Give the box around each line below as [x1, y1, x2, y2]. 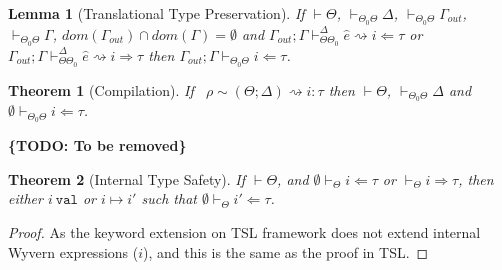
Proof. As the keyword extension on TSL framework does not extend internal [8, 222, 481, 243]
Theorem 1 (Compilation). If [8, 79, 194, 100]
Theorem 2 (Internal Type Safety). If [8, 168, 246, 189]
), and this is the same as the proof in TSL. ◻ [143, 241, 429, 262]
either [8, 188, 43, 209]
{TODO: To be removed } [8, 135, 187, 156]
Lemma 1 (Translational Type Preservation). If [8, 3, 305, 23]
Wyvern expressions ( [8, 241, 139, 262]
